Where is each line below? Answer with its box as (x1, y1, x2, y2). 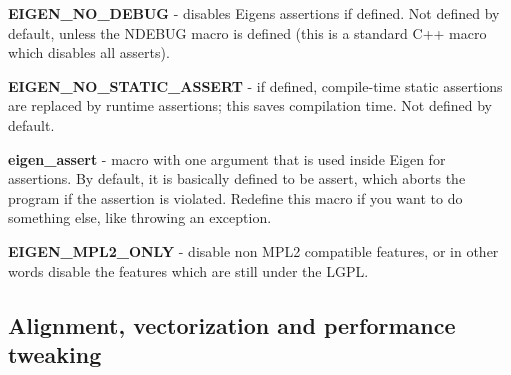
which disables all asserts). (8, 42, 170, 63)
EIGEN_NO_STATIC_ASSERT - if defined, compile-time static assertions (8, 75, 503, 96)
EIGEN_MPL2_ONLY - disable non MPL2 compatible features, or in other (8, 240, 499, 261)
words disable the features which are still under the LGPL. (8, 260, 369, 281)
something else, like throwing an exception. (8, 207, 272, 228)
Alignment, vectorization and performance (8, 309, 456, 340)
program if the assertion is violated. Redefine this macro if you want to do (8, 187, 463, 208)
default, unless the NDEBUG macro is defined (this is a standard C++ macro (8, 22, 487, 43)
